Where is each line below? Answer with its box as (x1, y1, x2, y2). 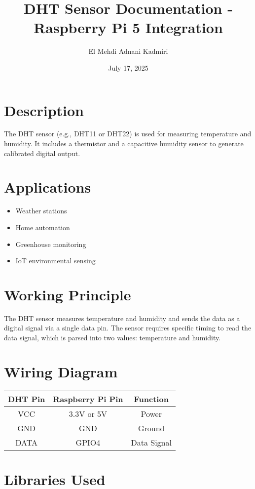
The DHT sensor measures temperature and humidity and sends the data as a (4, 313, 240, 323)
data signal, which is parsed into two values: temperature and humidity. (4, 332, 221, 343)
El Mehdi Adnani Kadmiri (88, 46, 168, 56)
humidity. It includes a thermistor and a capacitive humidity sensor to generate (4, 138, 244, 149)
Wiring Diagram (4, 361, 118, 381)
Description (4, 100, 84, 120)
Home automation (15, 222, 70, 232)
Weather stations (15, 205, 67, 216)
